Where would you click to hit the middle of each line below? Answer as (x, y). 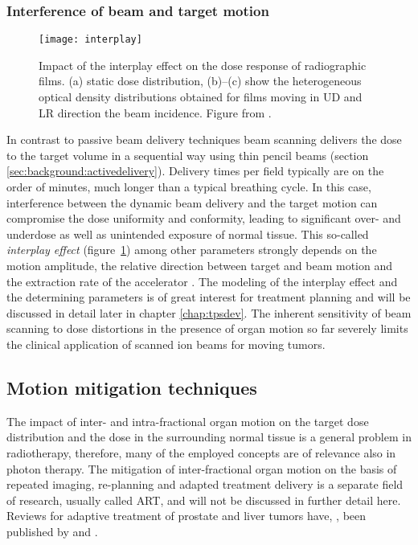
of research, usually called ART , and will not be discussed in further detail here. (204, 500)
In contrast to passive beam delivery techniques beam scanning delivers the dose (204, 139)
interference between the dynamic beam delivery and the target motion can (192, 202)
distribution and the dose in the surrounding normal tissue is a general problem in (209, 437)
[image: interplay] (90, 40)
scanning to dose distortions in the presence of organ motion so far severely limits (207, 328)
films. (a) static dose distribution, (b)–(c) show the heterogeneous (200, 81)
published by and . (52, 531)
